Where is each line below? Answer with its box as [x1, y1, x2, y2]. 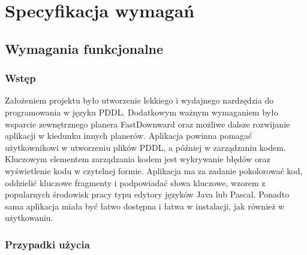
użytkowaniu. [5, 211, 53, 224]
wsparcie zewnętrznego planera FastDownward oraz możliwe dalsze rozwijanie [5, 117, 290, 130]
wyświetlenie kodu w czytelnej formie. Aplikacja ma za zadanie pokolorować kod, [5, 164, 303, 177]
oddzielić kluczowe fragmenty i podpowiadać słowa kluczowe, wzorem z [5, 176, 266, 189]
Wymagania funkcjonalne [5, 39, 164, 57]
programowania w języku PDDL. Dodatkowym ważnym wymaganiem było [5, 105, 278, 118]
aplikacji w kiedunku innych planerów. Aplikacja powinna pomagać [5, 129, 252, 142]
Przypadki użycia [5, 236, 90, 251]
